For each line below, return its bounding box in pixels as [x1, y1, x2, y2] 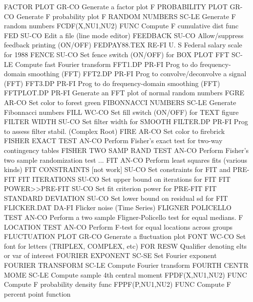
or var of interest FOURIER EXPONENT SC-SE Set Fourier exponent [4, 250, 217, 260]
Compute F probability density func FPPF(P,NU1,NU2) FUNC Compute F [4, 279, 231, 289]
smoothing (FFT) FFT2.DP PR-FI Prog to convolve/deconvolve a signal [28, 68, 247, 79]
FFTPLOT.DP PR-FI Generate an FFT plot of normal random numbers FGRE [4, 87, 245, 98]
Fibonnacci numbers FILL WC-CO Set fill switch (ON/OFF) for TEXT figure [4, 107, 239, 117]
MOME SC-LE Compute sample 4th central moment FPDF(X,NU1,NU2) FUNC [4, 269, 247, 280]
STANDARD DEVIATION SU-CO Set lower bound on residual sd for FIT [4, 193, 228, 203]
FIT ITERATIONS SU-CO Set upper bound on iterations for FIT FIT [18, 173, 231, 184]
